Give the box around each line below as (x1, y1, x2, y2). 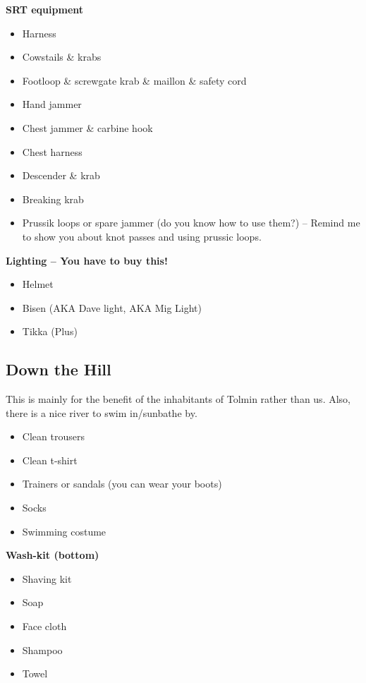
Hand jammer (22, 97, 82, 111)
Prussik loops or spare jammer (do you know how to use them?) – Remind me (22, 215, 360, 230)
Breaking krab (22, 191, 84, 206)
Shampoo (22, 642, 63, 657)
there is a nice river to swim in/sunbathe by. (6, 405, 197, 420)
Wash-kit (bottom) (6, 548, 99, 562)
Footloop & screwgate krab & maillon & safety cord (22, 73, 247, 87)
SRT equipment (6, 2, 84, 16)
